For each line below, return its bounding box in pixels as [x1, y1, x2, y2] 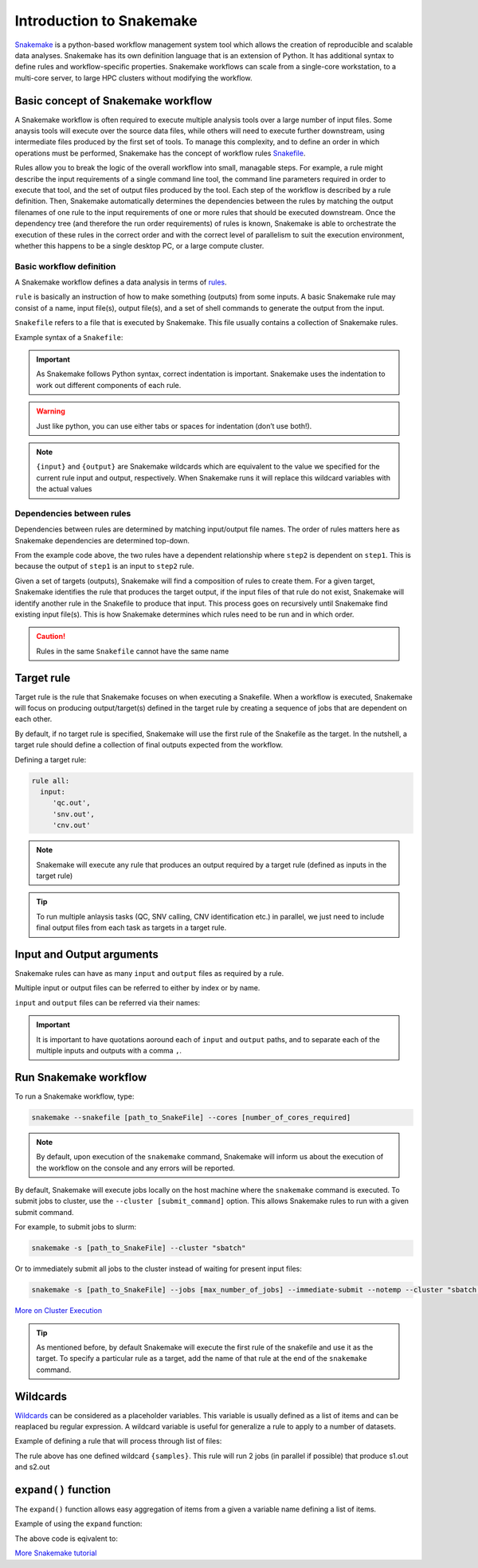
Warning [36, 406, 65, 416]
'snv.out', [52, 809, 96, 818]
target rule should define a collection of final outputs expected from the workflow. [14, 740, 283, 750]
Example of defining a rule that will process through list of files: [14, 1437, 222, 1446]
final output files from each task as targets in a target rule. [36, 923, 227, 932]
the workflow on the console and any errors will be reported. [36, 1163, 235, 1173]
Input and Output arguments [14, 947, 159, 961]
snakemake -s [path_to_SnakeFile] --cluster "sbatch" [31, 1244, 246, 1252]
